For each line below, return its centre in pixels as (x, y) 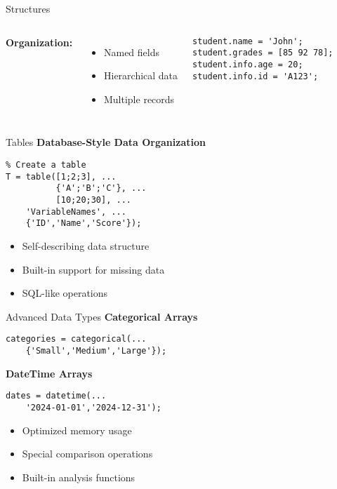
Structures (28, 8)
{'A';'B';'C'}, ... (101, 188)
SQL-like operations (65, 293)
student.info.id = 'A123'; (256, 76)
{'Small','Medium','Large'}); (96, 350)
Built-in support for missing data (93, 269)
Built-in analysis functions (79, 477)
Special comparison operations (87, 454)
